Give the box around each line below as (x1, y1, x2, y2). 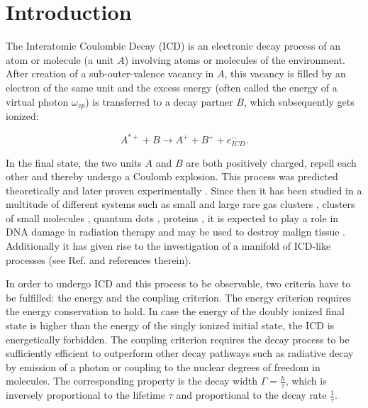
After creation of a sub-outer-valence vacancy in (6, 66, 214, 81)
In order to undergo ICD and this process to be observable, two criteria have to (6, 276, 351, 291)
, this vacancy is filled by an (224, 66, 346, 81)
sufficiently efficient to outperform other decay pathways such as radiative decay (6, 346, 354, 360)
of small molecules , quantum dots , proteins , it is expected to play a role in (6, 210, 339, 225)
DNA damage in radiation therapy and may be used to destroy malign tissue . (6, 224, 345, 239)
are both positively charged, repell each (186, 155, 357, 170)
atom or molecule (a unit (6, 52, 114, 67)
